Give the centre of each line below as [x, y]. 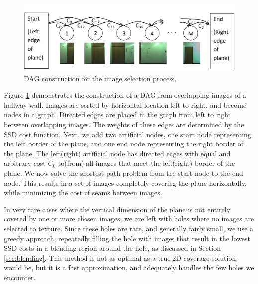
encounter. [20, 277]
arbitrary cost [25, 163]
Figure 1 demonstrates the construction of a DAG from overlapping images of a [125, 95]
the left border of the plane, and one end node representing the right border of [124, 144]
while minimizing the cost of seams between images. [83, 192]
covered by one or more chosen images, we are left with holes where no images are [129, 219]
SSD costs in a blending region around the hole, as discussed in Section [112, 248]
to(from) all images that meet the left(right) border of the [146, 163]
